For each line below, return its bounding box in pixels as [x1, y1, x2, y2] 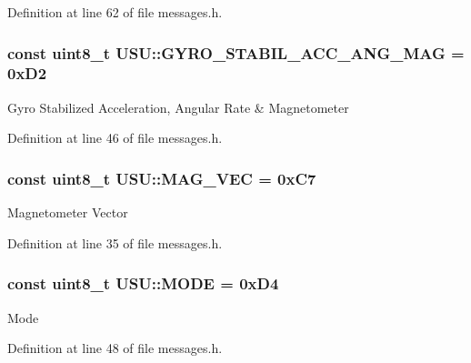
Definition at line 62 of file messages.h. [7, 3, 223, 21]
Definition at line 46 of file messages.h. [7, 128, 223, 147]
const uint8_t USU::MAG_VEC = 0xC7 [7, 166, 316, 189]
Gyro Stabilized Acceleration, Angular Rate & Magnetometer [7, 97, 349, 116]
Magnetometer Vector [7, 203, 128, 222]
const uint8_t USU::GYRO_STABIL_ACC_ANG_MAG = [7, 41, 465, 64]
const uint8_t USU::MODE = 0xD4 [7, 272, 279, 295]
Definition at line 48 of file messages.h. [7, 338, 223, 358]
